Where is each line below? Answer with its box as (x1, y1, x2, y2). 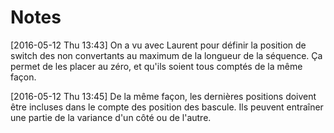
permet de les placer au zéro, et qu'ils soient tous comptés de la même (10, 60, 303, 72)
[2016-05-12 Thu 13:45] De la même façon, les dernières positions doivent (10, 90, 317, 102)
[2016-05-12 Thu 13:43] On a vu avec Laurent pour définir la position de (10, 39, 307, 51)
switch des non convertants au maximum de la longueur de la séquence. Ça (10, 49, 323, 61)
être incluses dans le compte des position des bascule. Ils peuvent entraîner (10, 101, 324, 113)
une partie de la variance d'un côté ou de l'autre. (10, 111, 212, 123)
